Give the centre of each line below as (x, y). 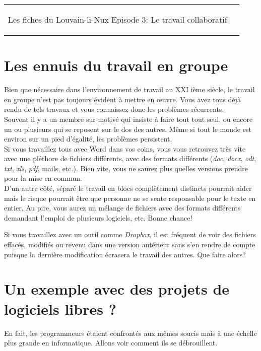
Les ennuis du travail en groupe (116, 65)
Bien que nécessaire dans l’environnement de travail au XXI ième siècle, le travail (129, 89)
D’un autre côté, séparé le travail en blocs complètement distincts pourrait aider (128, 188)
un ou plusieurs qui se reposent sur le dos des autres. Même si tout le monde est (128, 129)
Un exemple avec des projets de (117, 289)
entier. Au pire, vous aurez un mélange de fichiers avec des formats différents (122, 208)
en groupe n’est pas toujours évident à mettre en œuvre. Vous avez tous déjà (122, 99)
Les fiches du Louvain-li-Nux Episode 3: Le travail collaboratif (118, 19)
